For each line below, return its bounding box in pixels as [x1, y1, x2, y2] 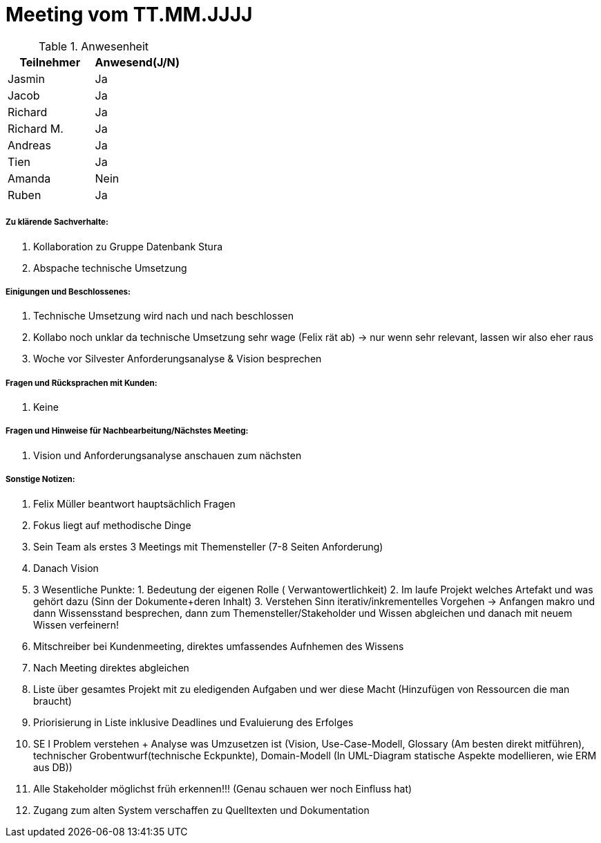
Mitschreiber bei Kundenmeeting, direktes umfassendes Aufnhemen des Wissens [33, 640, 404, 652]
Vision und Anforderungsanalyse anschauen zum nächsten [33, 449, 302, 461]
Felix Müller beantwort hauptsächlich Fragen [33, 497, 236, 510]
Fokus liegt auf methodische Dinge [33, 519, 191, 531]
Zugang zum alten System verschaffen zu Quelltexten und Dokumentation [33, 804, 370, 816]
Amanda [8, 171, 51, 185]
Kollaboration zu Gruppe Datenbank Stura [33, 240, 223, 252]
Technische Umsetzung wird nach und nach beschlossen [33, 310, 294, 322]
